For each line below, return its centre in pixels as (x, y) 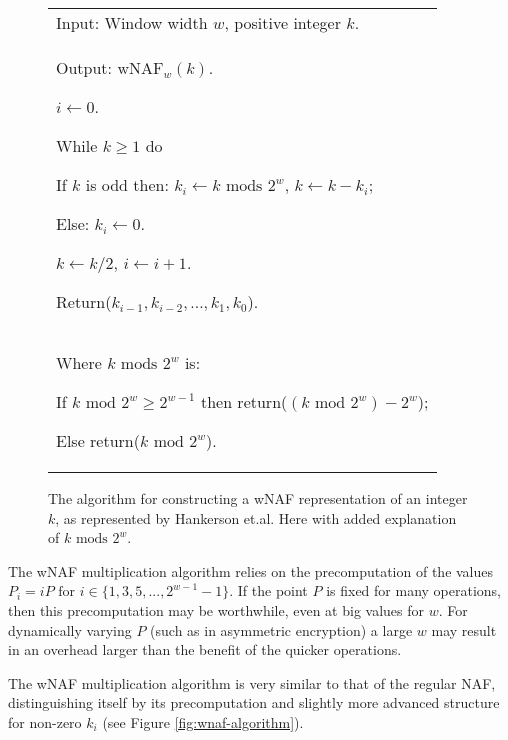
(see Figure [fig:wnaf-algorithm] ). (203, 721)
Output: (84, 67)
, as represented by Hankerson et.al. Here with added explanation (256, 517)
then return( (244, 401)
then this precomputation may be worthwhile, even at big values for (216, 609)
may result (464, 629)
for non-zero (45, 721)
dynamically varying (70, 629)
